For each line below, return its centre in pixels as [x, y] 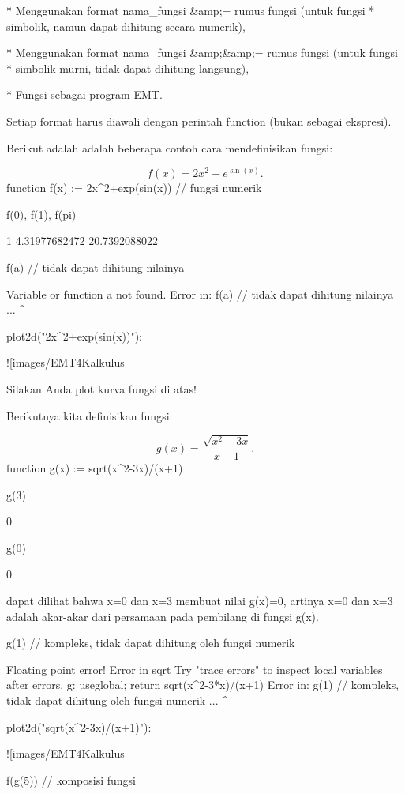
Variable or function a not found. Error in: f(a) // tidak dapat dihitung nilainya [200, 294]
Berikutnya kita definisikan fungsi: [90, 415]
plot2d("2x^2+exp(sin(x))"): [74, 335]
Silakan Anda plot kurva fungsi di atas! [101, 388]
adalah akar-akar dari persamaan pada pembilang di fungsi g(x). [163, 616]
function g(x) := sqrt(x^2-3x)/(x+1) [95, 468]
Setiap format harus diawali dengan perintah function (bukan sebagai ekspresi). [199, 120]
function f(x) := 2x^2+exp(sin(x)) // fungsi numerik [134, 188]
